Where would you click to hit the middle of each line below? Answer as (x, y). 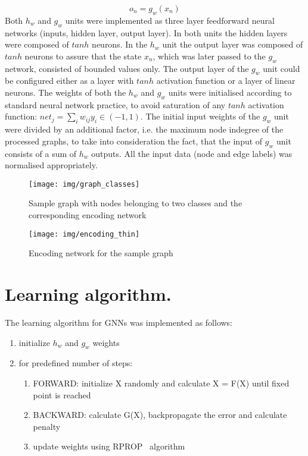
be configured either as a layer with (69, 81)
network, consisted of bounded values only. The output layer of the (127, 68)
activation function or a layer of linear (226, 81)
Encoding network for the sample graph (101, 253)
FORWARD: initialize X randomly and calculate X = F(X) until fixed (161, 383)
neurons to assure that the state (83, 56)
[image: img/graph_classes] (84, 184)
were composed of (37, 44)
